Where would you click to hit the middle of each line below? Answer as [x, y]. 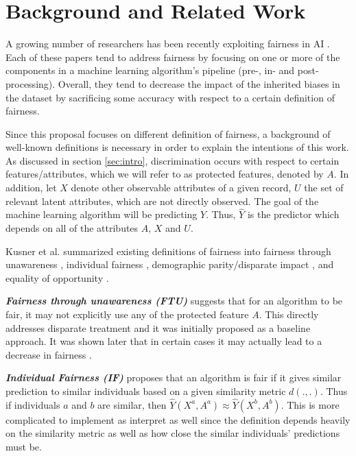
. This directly [289, 314]
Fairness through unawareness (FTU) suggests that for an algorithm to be [174, 301]
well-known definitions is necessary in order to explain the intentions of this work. [177, 147]
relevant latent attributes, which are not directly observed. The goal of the [162, 201]
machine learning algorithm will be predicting [102, 214]
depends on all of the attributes [72, 228]
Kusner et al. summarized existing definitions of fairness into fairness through [168, 251]
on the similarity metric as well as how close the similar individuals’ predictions [173, 433]
